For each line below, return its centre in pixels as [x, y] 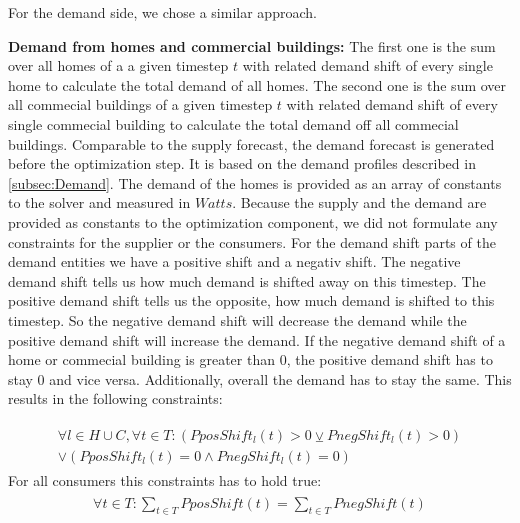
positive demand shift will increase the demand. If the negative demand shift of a [257, 339]
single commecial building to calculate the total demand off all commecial [233, 123]
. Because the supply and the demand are [359, 202]
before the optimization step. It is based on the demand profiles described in [242, 163]
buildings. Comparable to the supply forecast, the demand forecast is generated [251, 143]
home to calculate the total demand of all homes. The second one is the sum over [257, 84]
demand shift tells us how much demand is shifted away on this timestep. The [247, 280]
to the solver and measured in [99, 202]
